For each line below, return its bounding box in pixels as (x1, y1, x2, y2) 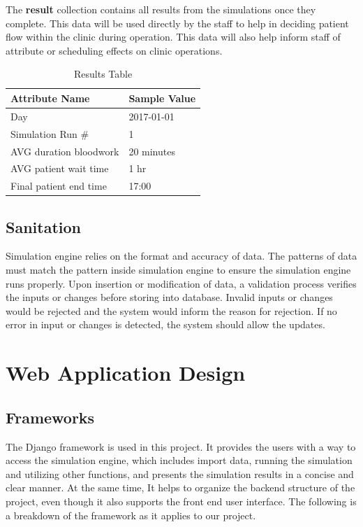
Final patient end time (10, 178, 107, 193)
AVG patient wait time (10, 161, 109, 176)
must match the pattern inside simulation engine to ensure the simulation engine (6, 262, 351, 277)
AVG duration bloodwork (10, 143, 119, 158)
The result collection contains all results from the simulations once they (6, 2, 316, 16)
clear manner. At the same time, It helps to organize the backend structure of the (6, 480, 355, 495)
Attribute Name (10, 90, 90, 105)
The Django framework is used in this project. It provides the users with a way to (6, 439, 356, 454)
